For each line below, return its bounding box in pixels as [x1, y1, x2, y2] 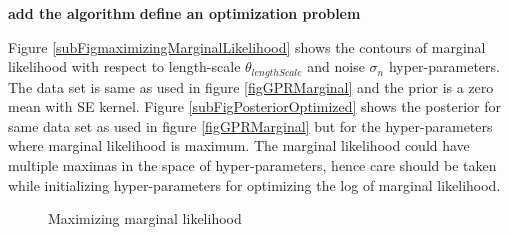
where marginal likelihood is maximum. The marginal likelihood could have [8, 135, 470, 156]
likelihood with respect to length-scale [8, 56, 241, 77]
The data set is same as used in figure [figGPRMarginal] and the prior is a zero [8, 76, 494, 97]
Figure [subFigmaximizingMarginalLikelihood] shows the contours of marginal [8, 36, 486, 57]
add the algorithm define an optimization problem [8, 3, 361, 23]
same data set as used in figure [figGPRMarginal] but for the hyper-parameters [8, 115, 493, 136]
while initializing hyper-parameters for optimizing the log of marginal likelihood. [8, 174, 501, 195]
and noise [307, 56, 365, 77]
